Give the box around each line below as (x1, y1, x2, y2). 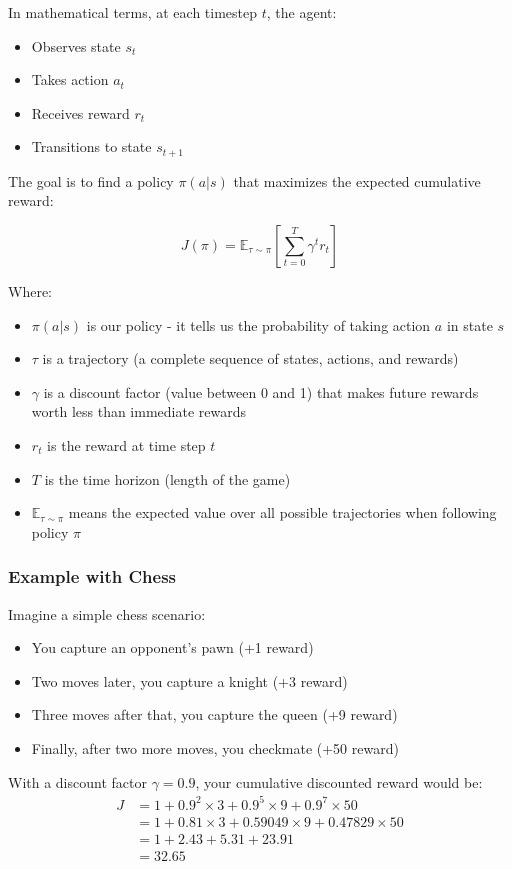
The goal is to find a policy (8, 170, 174, 191)
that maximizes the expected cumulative (233, 170, 481, 191)
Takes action (31, 69, 109, 90)
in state (446, 314, 493, 335)
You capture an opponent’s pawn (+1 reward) (31, 637, 314, 658)
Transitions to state (31, 136, 152, 157)
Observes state (31, 35, 121, 56)
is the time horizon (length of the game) (44, 468, 291, 489)
